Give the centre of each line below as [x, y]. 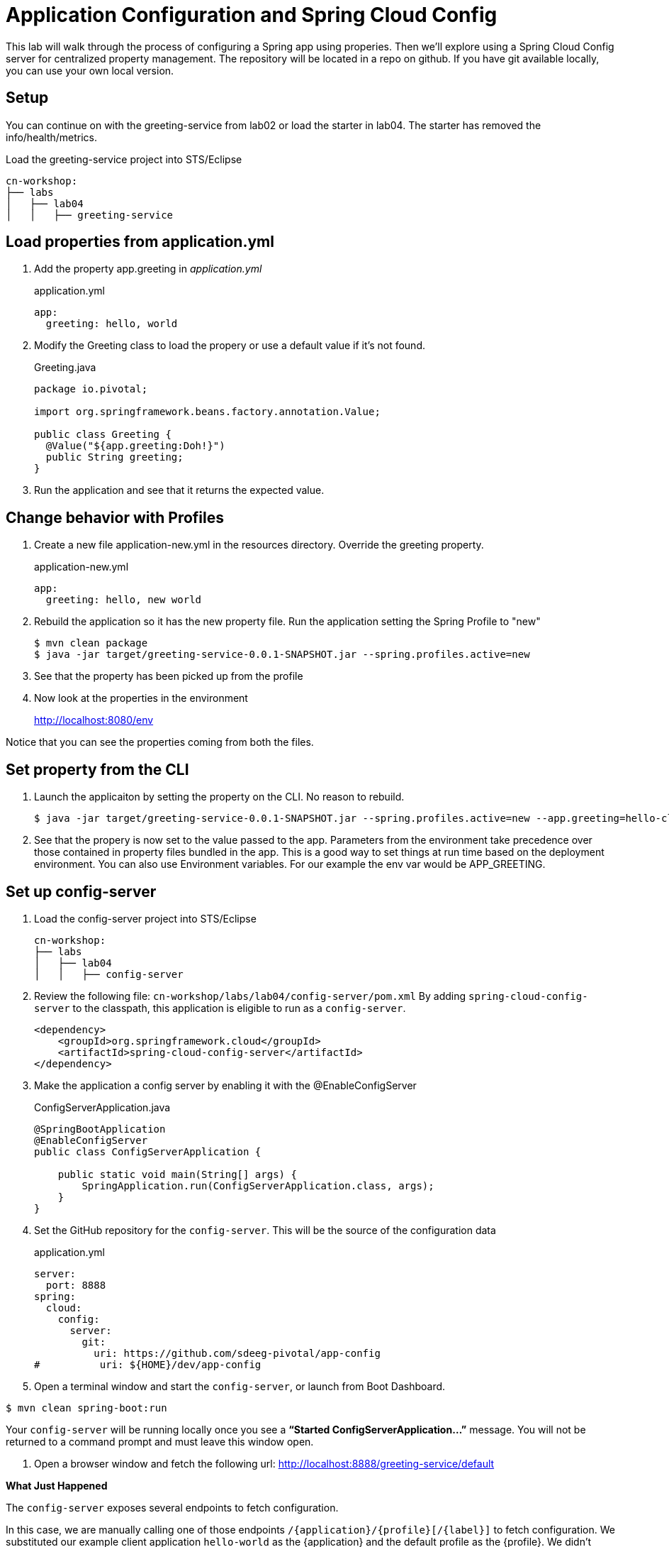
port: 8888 [76, 1285]
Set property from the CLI [97, 769]
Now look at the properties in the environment [141, 698]
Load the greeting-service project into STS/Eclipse [124, 159]
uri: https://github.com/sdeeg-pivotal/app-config [237, 1353]
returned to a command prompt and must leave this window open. [160, 1441]
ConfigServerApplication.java [102, 1107]
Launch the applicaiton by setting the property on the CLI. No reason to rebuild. [219, 797]
